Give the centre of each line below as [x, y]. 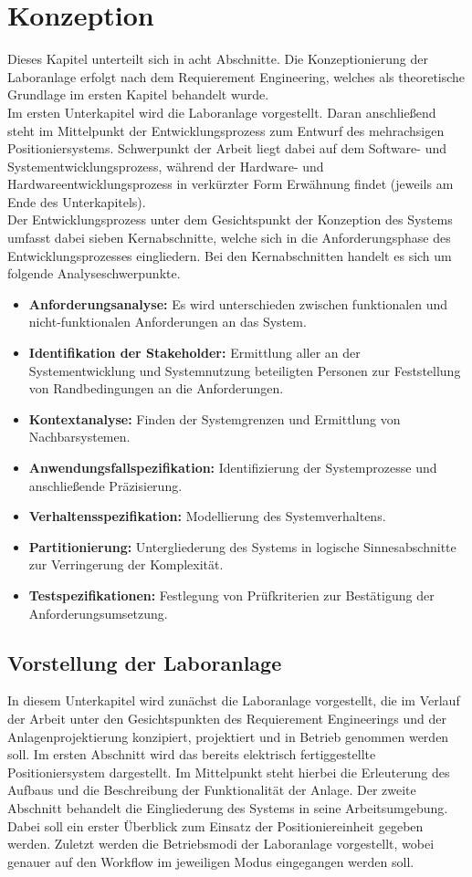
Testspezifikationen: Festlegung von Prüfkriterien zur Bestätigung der [231, 595]
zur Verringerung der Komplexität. [126, 564]
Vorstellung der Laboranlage [145, 662]
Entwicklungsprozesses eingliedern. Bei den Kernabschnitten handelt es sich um [230, 255]
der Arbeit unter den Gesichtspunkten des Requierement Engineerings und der [227, 718]
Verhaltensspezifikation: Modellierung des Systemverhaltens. [207, 516]
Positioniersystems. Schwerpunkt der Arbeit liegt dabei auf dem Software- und [227, 148]
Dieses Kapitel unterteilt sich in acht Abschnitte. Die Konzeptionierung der [218, 59]
